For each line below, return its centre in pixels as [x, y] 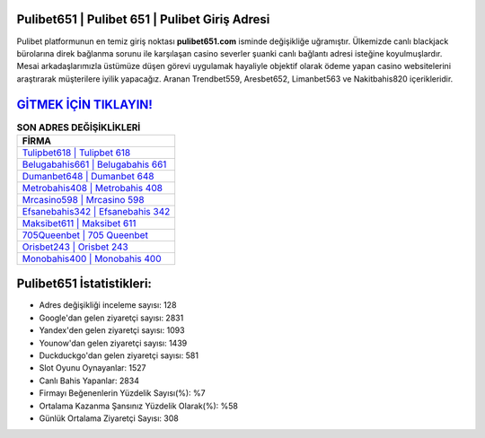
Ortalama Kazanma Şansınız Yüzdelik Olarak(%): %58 [138, 406]
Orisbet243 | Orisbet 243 [75, 247]
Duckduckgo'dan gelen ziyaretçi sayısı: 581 [119, 355]
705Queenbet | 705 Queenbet [85, 235]
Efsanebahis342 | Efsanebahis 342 [96, 211]
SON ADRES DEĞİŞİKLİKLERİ [79, 127]
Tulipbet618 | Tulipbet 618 [76, 153]
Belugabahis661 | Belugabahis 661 [94, 164]
